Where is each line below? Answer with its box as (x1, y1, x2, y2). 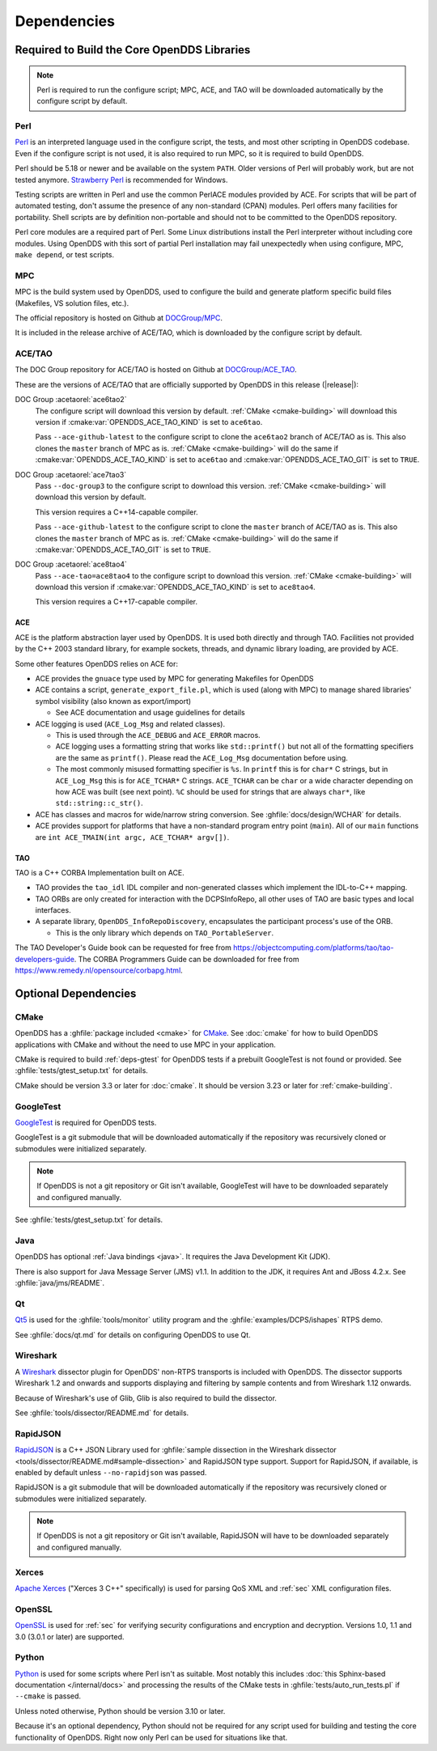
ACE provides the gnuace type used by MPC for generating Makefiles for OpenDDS (35, 674, 315, 684)
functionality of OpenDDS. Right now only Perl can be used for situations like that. (15, 1732, 288, 1742)
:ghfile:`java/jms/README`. (15, 1278, 105, 1288)
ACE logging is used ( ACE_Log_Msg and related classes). (35, 719, 226, 728)
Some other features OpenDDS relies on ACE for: (15, 659, 178, 668)
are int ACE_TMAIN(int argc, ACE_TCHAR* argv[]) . (35, 832, 230, 842)
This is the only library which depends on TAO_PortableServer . (55, 927, 274, 938)
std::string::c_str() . (55, 798, 143, 808)
